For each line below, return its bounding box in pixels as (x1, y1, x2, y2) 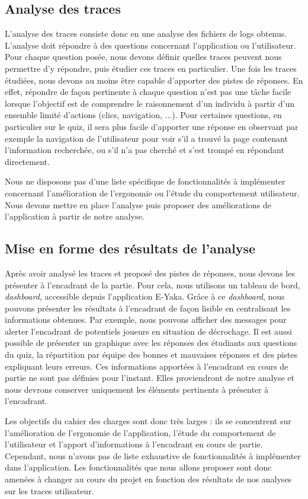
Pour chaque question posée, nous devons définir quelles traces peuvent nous (5, 50, 282, 63)
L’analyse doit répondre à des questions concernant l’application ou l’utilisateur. (5, 39, 296, 51)
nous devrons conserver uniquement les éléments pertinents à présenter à (5, 383, 269, 395)
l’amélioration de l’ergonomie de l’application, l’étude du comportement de (5, 426, 276, 438)
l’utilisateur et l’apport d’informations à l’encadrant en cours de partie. (5, 438, 263, 450)
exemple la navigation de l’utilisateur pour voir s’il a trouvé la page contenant (5, 132, 288, 144)
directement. (5, 155, 50, 167)
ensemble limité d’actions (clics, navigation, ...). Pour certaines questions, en (5, 109, 282, 121)
